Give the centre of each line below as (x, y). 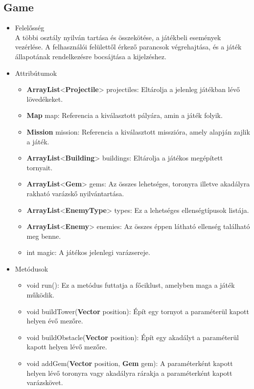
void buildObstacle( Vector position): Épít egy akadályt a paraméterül (133, 337)
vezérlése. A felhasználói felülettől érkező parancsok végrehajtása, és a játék (128, 47)
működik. (40, 295)
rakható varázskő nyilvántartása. (75, 193)
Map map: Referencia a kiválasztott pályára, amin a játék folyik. (125, 115)
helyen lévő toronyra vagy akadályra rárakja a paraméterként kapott (129, 373)
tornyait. (40, 167)
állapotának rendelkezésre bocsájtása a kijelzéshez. (91, 56)
